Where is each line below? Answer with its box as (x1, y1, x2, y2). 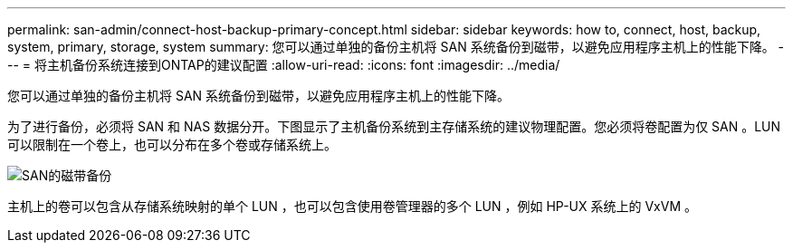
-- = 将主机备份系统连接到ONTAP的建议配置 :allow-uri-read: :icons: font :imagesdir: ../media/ (7, 57, 560, 72)
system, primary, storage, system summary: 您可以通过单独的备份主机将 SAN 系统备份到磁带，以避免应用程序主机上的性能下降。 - (7, 39, 785, 54)
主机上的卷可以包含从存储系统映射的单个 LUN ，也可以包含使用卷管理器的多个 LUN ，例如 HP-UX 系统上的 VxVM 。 (7, 198, 697, 214)
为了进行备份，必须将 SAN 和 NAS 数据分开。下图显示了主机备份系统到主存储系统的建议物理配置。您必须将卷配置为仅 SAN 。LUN (7, 119, 781, 134)
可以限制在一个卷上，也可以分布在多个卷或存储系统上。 (7, 137, 337, 152)
